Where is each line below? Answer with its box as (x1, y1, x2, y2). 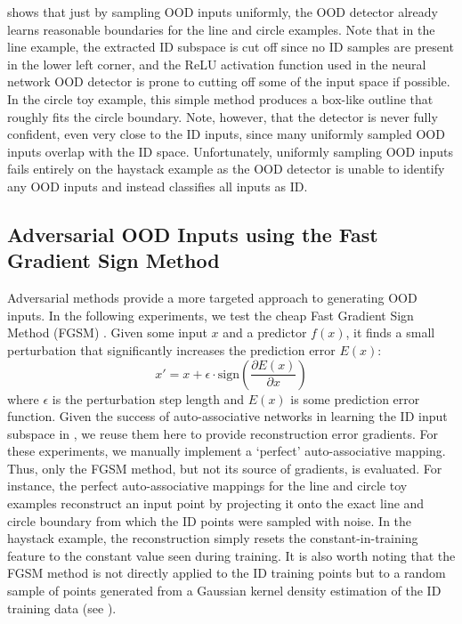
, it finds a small (345, 323, 435, 342)
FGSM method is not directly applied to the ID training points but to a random (7, 563, 446, 582)
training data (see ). (7, 598, 117, 617)
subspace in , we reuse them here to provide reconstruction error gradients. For (7, 424, 438, 442)
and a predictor (223, 323, 307, 342)
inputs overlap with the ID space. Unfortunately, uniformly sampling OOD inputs (7, 142, 454, 160)
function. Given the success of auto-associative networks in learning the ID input (7, 407, 448, 425)
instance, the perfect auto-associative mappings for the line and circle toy (7, 476, 408, 495)
